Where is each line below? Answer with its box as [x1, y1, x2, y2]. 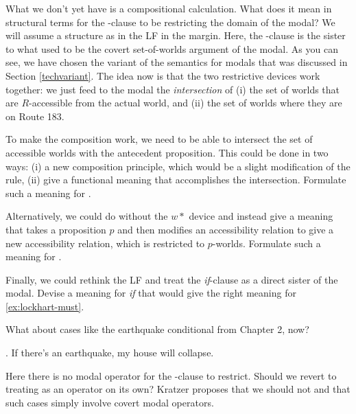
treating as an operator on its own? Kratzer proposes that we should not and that [5, 382, 351, 396]
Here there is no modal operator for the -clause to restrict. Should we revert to [5, 368, 337, 382]
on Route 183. [5, 108, 64, 123]
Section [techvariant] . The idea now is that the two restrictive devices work [5, 68, 320, 82]
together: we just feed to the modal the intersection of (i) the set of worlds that [5, 82, 340, 96]
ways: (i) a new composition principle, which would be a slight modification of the [5, 159, 351, 173]
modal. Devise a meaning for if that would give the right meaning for [5, 286, 296, 300]
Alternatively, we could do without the [5, 209, 168, 223]
